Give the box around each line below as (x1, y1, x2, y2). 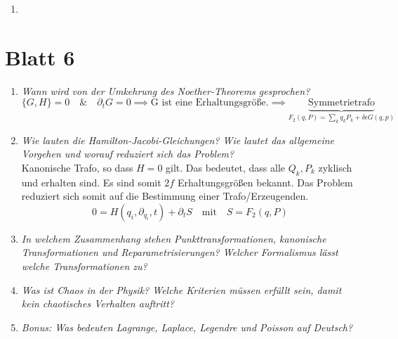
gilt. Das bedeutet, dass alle (166, 160, 286, 174)
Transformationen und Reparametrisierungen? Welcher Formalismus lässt (21, 245, 338, 260)
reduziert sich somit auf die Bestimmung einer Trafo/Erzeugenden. (21, 188, 309, 203)
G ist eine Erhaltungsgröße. (150, 98, 269, 108)
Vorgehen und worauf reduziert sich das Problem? (21, 146, 234, 161)
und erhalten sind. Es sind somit (21, 174, 161, 189)
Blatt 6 (5, 42, 75, 71)
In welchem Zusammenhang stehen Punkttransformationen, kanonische (21, 231, 326, 245)
